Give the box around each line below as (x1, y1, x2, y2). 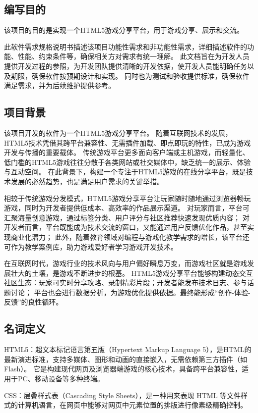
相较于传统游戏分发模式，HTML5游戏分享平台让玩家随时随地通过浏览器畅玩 (4, 193, 251, 203)
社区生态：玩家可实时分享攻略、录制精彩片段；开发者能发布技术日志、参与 (4, 277, 247, 288)
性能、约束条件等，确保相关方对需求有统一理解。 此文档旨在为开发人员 (17, 51, 250, 61)
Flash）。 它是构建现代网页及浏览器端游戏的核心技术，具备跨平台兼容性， (4, 363, 242, 374)
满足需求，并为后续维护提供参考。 (4, 80, 115, 91)
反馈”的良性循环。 (4, 297, 63, 307)
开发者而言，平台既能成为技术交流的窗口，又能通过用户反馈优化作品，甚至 (4, 222, 247, 232)
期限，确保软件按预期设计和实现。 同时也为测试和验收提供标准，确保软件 (10, 70, 250, 81)
